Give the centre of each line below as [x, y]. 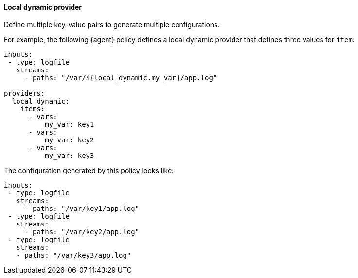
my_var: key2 [70, 140]
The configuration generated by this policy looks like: [89, 170]
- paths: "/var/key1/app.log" [82, 208]
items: [33, 109]
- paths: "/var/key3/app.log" [74, 255]
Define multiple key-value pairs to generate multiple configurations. [112, 24]
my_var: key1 [70, 124]
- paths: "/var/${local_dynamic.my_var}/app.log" [121, 78]
